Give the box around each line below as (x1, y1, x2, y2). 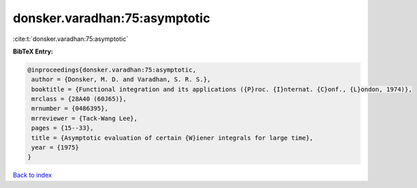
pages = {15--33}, (31, 124, 94, 132)
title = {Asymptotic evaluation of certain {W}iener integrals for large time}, (31, 134, 314, 142)
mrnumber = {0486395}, (31, 105, 109, 112)
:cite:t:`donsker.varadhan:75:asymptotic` (13, 35, 129, 43)
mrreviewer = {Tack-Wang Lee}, (31, 114, 138, 122)
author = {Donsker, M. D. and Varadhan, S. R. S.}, (31, 76, 211, 83)
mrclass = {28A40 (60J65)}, (31, 95, 127, 103)
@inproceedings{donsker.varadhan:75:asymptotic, (27, 66, 197, 74)
